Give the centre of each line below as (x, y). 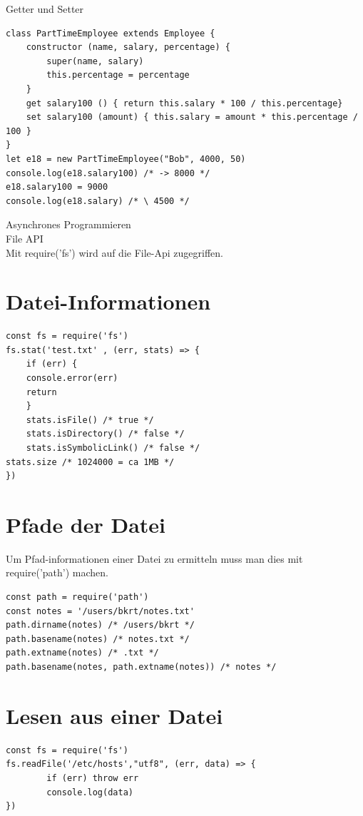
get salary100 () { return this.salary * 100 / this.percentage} (184, 103)
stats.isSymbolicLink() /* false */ (113, 448)
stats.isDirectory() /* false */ (105, 434)
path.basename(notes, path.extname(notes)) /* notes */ (141, 667)
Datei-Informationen (108, 301)
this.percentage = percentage (118, 75)
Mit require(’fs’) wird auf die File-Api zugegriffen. (114, 252)
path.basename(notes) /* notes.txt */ (98, 639)
